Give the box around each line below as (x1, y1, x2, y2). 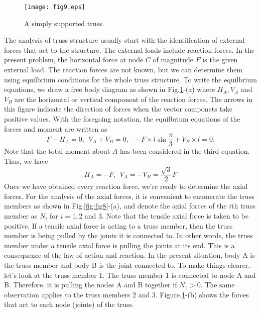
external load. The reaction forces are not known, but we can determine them (4, 64, 243, 75)
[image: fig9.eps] (24, 4, 85, 11)
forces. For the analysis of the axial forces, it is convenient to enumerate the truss (4, 190, 254, 201)
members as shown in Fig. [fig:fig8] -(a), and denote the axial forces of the (4, 200, 227, 211)
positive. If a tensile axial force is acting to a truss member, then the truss (4, 220, 233, 231)
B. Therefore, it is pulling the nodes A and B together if (4, 279, 177, 290)
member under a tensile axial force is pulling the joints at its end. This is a (4, 240, 235, 250)
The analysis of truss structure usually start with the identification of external (4, 35, 245, 45)
